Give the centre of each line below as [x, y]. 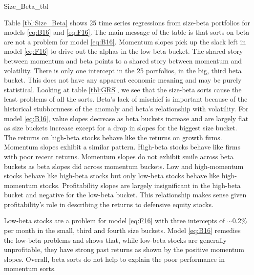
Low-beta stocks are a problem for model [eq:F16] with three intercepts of [115, 221]
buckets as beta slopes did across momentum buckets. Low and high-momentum [124, 166]
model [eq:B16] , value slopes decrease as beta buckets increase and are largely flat [126, 118]
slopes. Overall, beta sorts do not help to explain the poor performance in [115, 259]
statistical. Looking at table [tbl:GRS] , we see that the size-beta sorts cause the [123, 89]
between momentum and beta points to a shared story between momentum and [123, 60]
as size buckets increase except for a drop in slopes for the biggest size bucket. [121, 128]
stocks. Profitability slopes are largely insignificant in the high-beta [140, 185]
